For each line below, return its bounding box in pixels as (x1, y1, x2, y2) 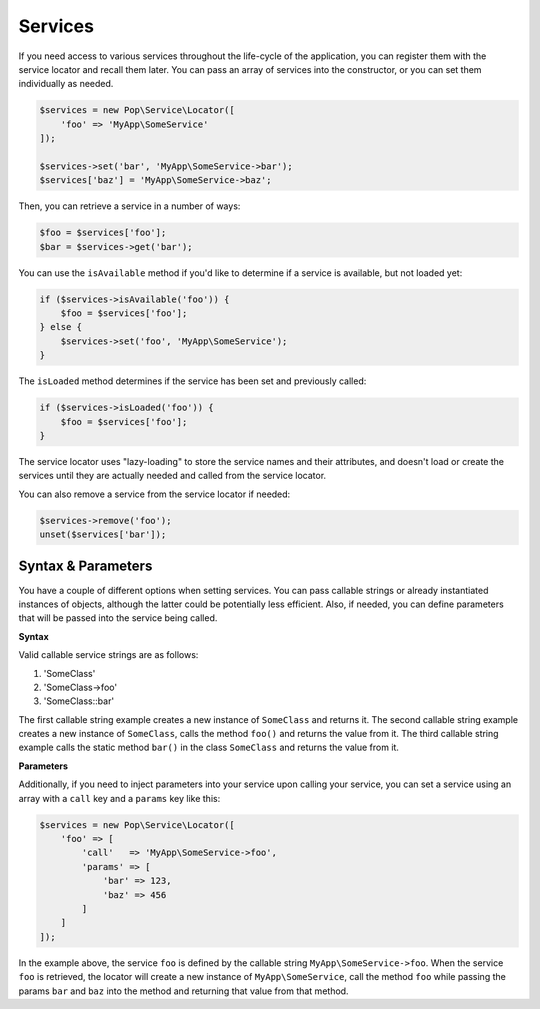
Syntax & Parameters (18, 558, 153, 575)
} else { (39, 321, 83, 333)
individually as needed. (18, 78, 114, 90)
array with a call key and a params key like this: (18, 792, 221, 804)
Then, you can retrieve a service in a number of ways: (18, 200, 241, 212)
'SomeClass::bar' (43, 695, 115, 707)
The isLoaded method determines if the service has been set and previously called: (18, 375, 367, 387)
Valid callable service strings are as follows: (18, 649, 199, 661)
